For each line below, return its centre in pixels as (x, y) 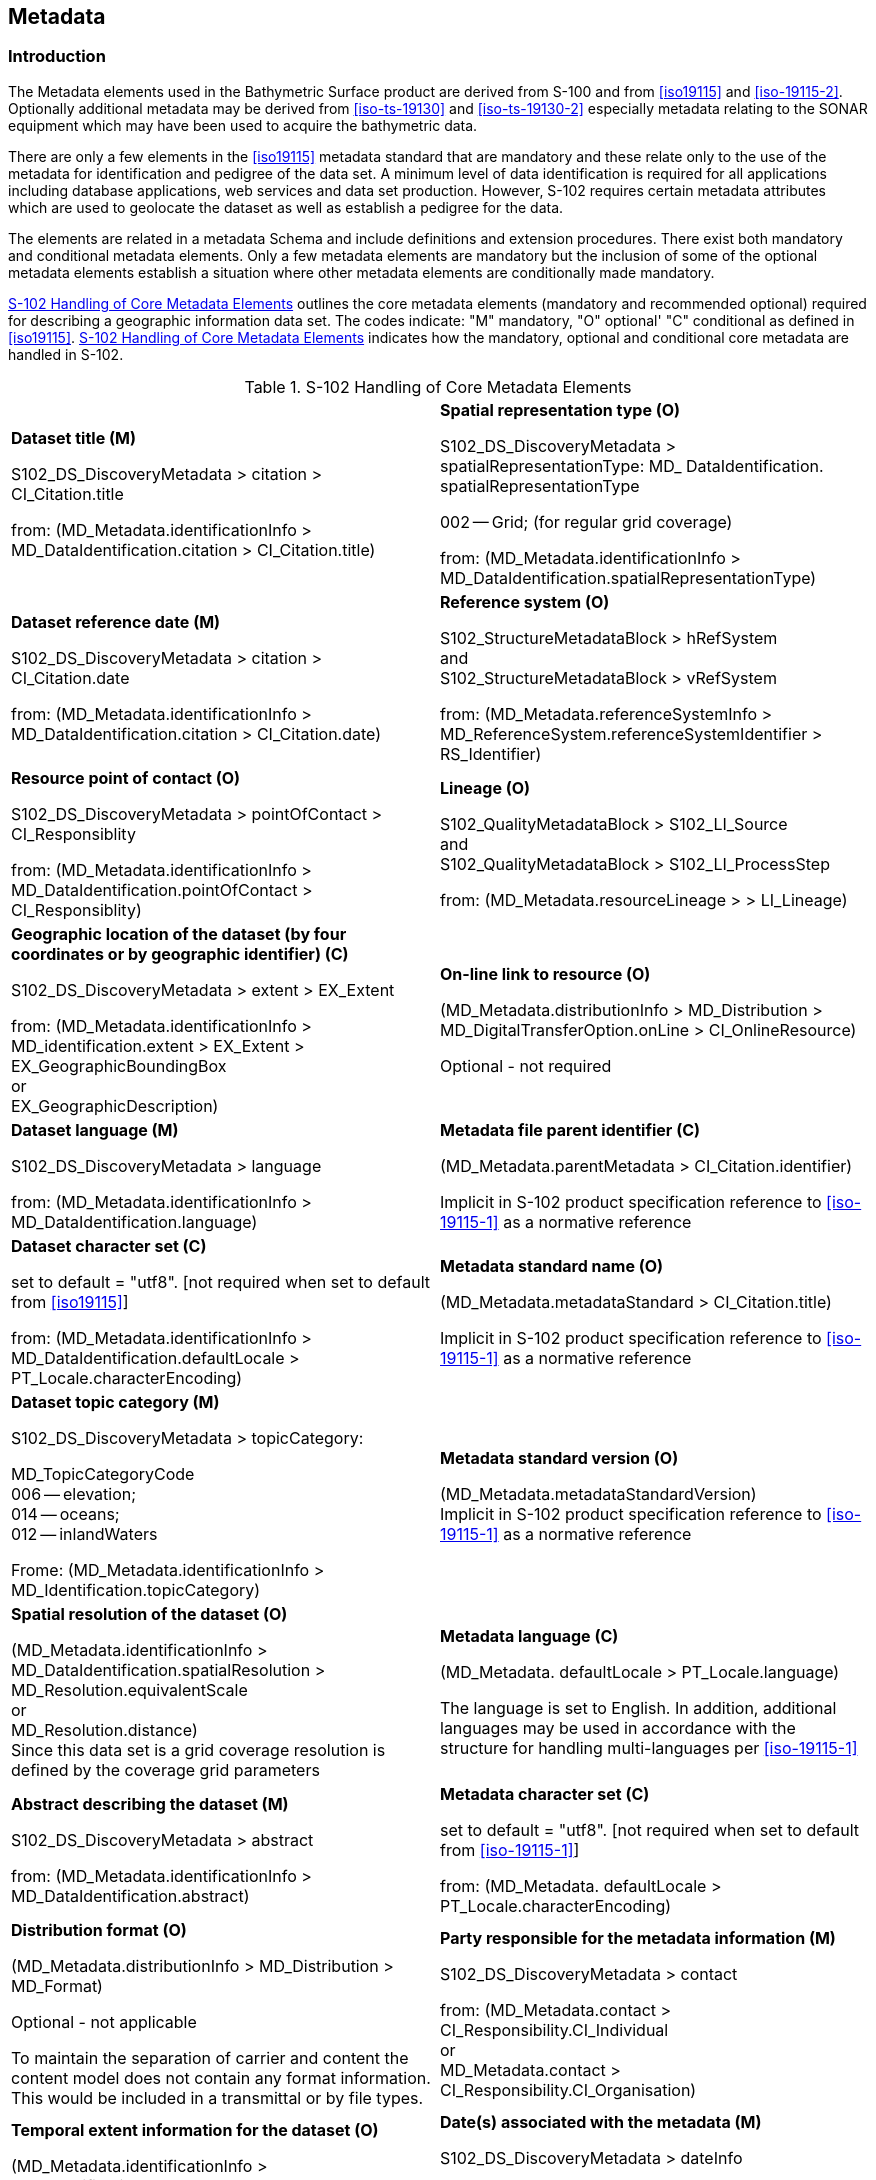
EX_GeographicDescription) (115, 1105)
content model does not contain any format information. (221, 2077)
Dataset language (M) (95, 1129)
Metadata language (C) (529, 1635)
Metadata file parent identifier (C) (570, 1129)
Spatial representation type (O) (560, 409)
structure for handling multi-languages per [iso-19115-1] (649, 1747)
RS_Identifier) (491, 753)
